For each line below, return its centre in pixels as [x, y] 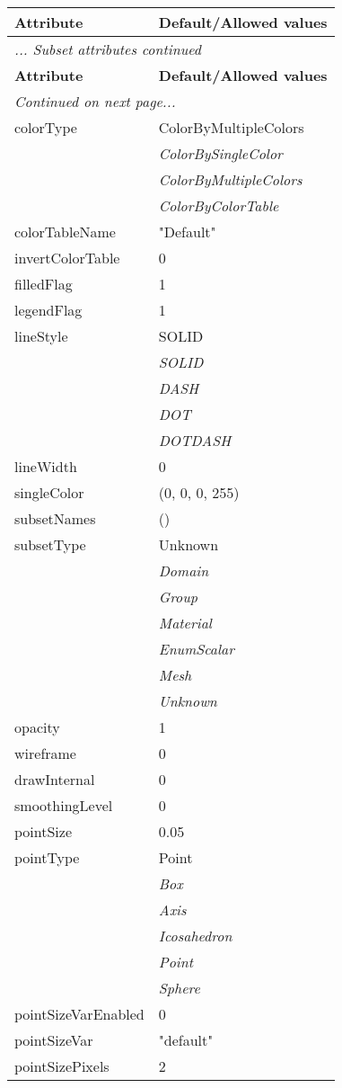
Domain [184, 571]
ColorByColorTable [219, 205]
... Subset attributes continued [108, 49]
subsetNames [55, 518]
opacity [37, 727]
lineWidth [46, 466]
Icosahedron [195, 936]
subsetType [50, 544]
